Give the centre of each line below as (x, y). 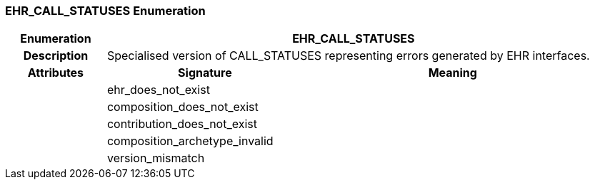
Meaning (452, 73)
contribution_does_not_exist (182, 124)
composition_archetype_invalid (190, 141)
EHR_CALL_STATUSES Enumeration (105, 11)
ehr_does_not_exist (158, 90)
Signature (205, 73)
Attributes (56, 73)
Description (56, 56)
